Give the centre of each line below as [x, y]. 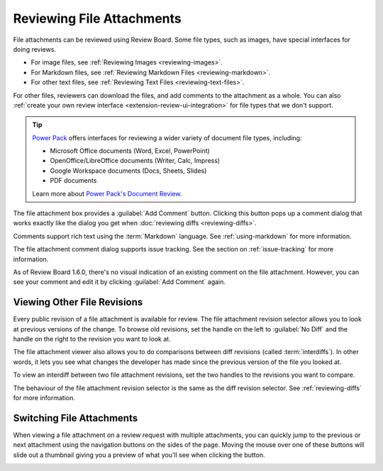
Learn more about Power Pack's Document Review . [107, 193]
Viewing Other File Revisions [78, 302]
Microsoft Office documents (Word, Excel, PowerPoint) [130, 151]
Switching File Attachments [76, 418]
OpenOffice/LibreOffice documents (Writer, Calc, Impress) [135, 161]
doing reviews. [35, 49]
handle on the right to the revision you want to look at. [92, 339]
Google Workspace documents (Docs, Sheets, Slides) [128, 171]
